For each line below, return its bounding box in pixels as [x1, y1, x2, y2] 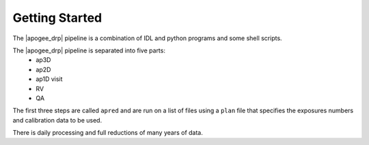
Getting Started [12, 10, 102, 25]
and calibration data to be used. [12, 116, 102, 124]
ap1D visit [36, 75, 63, 83]
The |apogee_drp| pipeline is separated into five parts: [12, 46, 165, 54]
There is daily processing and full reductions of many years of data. [12, 129, 203, 137]
